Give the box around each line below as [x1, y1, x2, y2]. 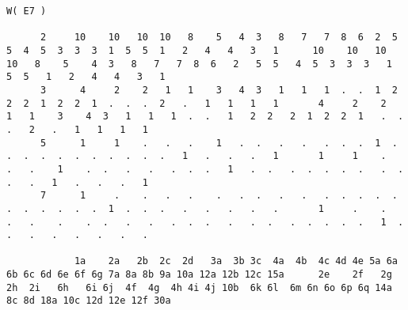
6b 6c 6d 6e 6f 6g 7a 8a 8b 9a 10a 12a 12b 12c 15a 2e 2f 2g [6, 269, 392, 281]
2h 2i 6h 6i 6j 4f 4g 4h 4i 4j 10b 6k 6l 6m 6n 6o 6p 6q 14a [6, 282, 392, 293]
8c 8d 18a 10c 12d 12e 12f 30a [6, 295, 171, 307]
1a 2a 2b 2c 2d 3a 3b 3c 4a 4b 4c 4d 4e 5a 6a [74, 255, 398, 267]
